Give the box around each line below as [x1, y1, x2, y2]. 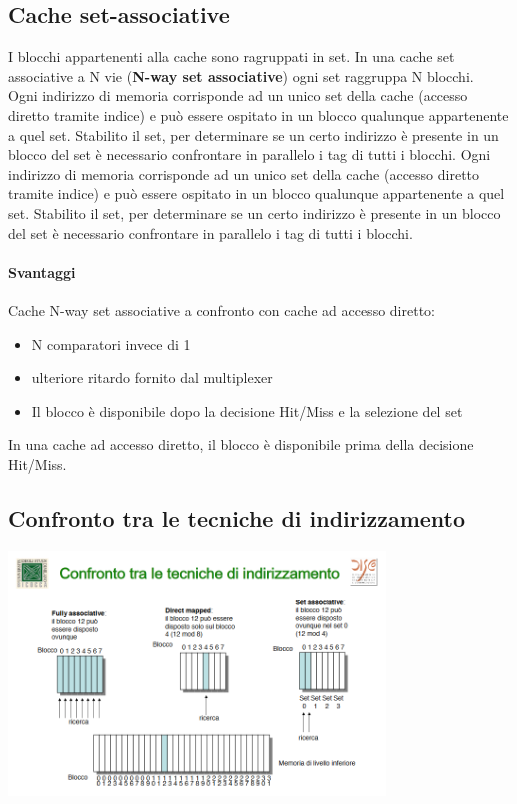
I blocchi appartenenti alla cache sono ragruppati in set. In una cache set [8, 46, 455, 67]
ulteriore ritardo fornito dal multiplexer [31, 367, 273, 388]
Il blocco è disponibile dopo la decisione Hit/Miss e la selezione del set [31, 400, 463, 421]
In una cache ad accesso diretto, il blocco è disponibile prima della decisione [8, 434, 474, 455]
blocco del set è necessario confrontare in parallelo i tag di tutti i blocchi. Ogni [8, 144, 491, 165]
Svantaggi [8, 261, 76, 282]
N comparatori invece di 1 [31, 333, 191, 354]
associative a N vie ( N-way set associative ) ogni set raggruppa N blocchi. [8, 65, 474, 86]
